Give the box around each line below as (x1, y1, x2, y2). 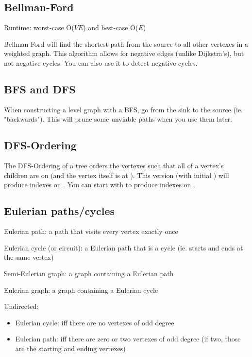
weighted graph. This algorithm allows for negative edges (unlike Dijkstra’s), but (4, 48, 244, 58)
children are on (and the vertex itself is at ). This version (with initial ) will (4, 170, 229, 180)
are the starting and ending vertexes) (15, 343, 126, 353)
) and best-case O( (83, 22, 138, 33)
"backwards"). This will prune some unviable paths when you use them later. (4, 114, 233, 124)
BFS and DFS (4, 81, 76, 96)
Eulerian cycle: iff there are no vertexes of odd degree (15, 317, 174, 327)
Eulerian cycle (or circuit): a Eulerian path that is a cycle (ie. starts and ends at (4, 242, 243, 252)
